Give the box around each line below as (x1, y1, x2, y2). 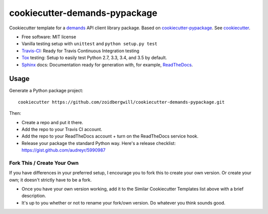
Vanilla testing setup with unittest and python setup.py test (21, 41, 157, 47)
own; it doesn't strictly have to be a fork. (9, 177, 92, 183)
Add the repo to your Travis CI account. (21, 126, 103, 132)
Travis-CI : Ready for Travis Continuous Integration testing (21, 48, 139, 54)
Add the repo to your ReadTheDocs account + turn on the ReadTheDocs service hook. (21, 133, 199, 139)
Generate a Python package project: (9, 87, 83, 94)
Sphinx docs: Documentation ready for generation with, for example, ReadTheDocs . (21, 62, 193, 68)
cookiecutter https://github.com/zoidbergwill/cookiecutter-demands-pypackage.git (18, 99, 225, 105)
